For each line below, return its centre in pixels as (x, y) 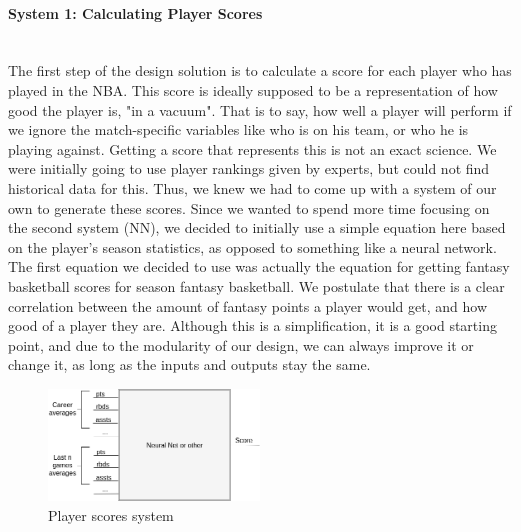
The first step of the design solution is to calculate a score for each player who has (260, 70)
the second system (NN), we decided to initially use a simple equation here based (257, 227)
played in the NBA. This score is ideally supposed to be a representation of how (253, 89)
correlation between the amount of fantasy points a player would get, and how (247, 305)
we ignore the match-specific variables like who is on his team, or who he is (238, 129)
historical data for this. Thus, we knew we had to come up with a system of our (252, 187)
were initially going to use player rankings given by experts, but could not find (249, 168)
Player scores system (111, 514)
